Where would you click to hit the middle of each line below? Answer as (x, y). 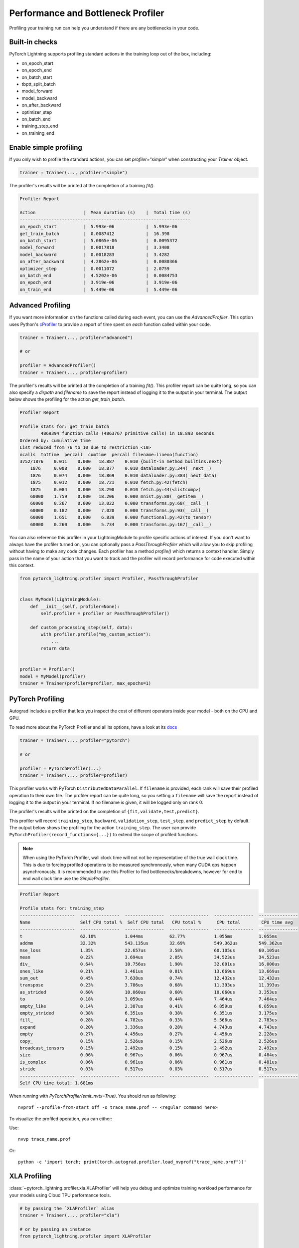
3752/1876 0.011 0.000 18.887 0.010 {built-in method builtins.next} (121, 462)
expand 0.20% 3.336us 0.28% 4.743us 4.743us (149, 1027)
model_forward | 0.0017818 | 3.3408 (95, 248)
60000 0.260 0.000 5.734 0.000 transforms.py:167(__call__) (121, 524)
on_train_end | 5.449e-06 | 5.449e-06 (99, 289)
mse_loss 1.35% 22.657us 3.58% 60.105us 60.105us (150, 950)
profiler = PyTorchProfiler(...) (61, 768)
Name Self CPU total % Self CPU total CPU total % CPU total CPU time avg (156, 922)
